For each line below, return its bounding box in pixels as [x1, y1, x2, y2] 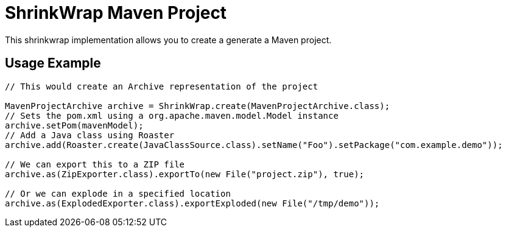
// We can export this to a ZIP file [5, 159, 185, 169]
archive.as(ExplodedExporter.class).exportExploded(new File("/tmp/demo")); [5, 198, 380, 208]
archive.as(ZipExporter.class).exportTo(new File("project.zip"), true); [5, 169, 365, 179]
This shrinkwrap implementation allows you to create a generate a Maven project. [5, 34, 332, 45]
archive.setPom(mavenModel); [5, 120, 144, 130]
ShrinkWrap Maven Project [5, 2, 227, 23]
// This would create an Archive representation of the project [5, 81, 318, 91]
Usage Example [5, 55, 101, 71]
